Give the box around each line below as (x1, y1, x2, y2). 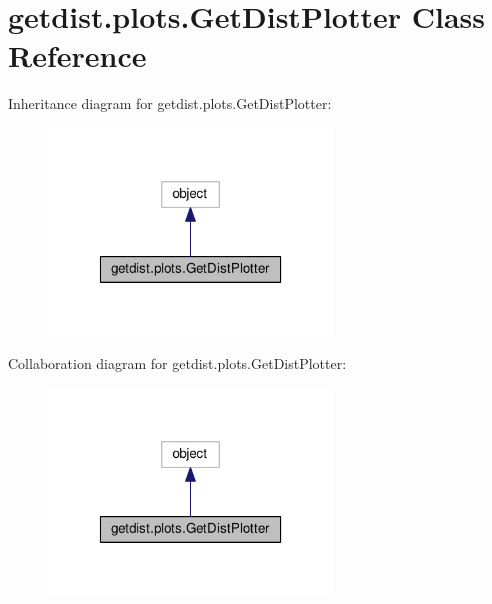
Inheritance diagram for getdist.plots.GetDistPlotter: (8, 93, 332, 114)
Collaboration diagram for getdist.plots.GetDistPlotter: (8, 353, 347, 374)
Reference (8, 35, 147, 76)
